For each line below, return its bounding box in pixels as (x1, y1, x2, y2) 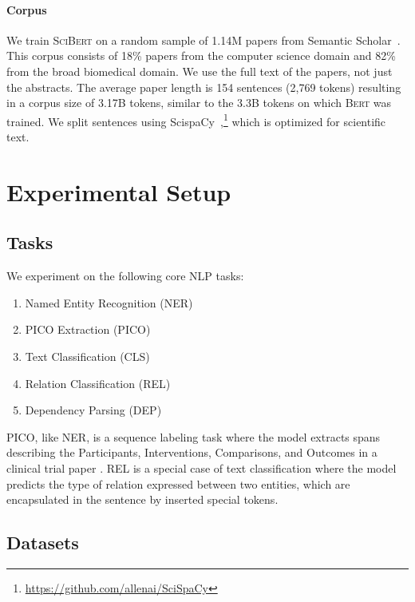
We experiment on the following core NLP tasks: (6, 267, 244, 284)
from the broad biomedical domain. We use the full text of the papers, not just (6, 62, 393, 79)
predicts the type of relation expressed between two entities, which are (6, 475, 350, 492)
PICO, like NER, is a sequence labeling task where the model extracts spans (6, 428, 381, 445)
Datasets (6, 530, 79, 555)
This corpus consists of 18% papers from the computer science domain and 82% (6, 47, 396, 64)
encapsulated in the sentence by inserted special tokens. (6, 491, 279, 508)
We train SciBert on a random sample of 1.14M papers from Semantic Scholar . (6, 31, 401, 48)
